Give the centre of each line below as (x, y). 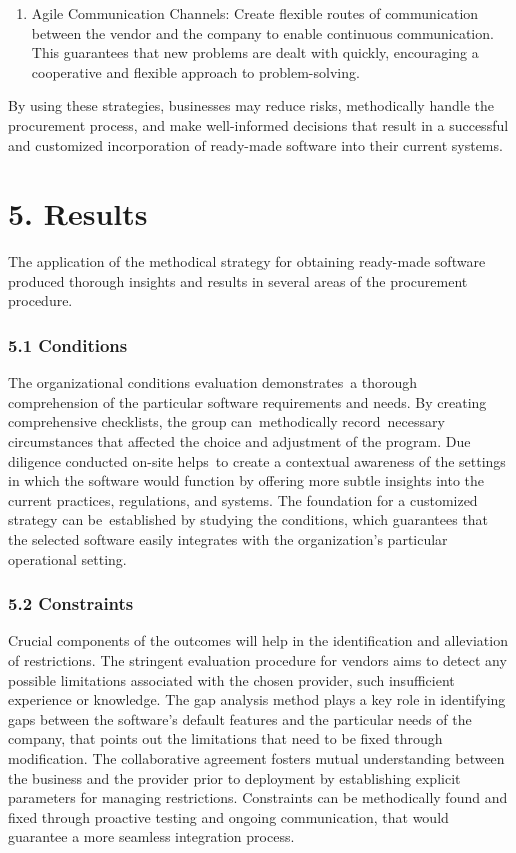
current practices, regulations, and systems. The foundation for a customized (243, 499)
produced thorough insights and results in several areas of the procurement (238, 280)
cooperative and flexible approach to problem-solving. (195, 71)
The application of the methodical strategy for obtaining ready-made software (247, 261)
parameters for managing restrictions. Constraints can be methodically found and (258, 797)
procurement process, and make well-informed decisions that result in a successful (258, 124)
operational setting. (67, 558)
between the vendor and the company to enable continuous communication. (262, 32)
